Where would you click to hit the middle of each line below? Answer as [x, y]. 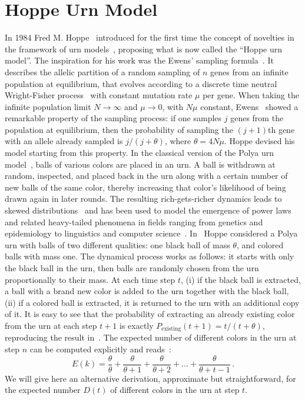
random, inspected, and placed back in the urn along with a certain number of [146, 176]
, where [178, 141]
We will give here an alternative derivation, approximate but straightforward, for [150, 378]
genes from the [257, 118]
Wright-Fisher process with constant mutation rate [99, 95]
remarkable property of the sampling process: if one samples [113, 118]
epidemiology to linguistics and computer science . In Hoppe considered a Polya [151, 233]
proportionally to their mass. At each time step [90, 279]
